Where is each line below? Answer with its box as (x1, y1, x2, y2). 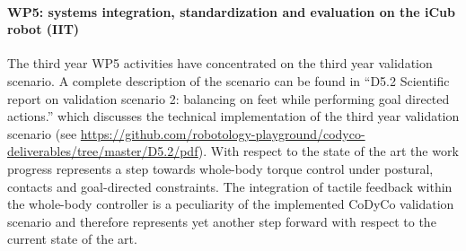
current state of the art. (7, 229, 137, 248)
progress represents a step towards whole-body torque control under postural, (7, 159, 434, 177)
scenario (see (7, 124, 77, 143)
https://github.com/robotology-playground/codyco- (80, 124, 365, 143)
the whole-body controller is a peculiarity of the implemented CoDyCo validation (7, 195, 454, 213)
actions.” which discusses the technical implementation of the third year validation (7, 107, 460, 125)
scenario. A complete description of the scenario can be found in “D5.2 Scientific (7, 71, 450, 90)
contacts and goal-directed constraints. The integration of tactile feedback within (7, 177, 453, 195)
